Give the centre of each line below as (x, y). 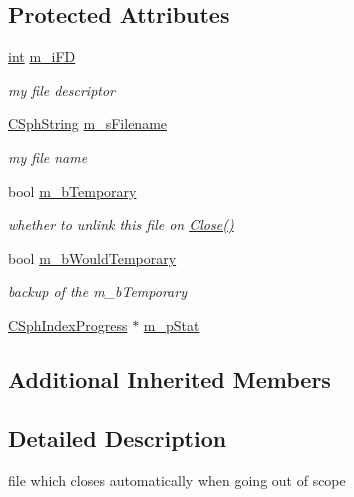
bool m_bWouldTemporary (92, 257)
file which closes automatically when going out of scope (177, 479)
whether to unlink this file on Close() (121, 224)
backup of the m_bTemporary (97, 291)
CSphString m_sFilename (88, 123)
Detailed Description (117, 437)
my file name (48, 156)
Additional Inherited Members (169, 378)
